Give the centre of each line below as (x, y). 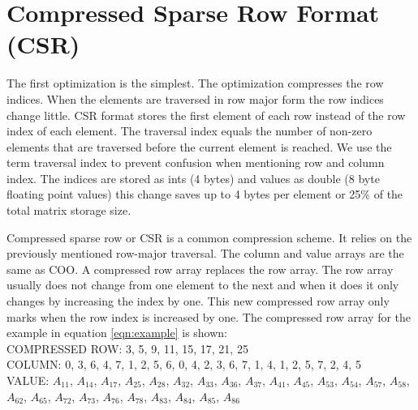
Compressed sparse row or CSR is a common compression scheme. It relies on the (209, 237)
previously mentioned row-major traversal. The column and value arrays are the (205, 253)
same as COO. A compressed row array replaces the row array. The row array (200, 269)
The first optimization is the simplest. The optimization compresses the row (195, 83)
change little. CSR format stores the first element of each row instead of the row (206, 115)
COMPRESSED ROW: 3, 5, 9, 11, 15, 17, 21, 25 (127, 348)
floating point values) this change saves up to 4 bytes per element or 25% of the (205, 194)
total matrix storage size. (69, 210)
